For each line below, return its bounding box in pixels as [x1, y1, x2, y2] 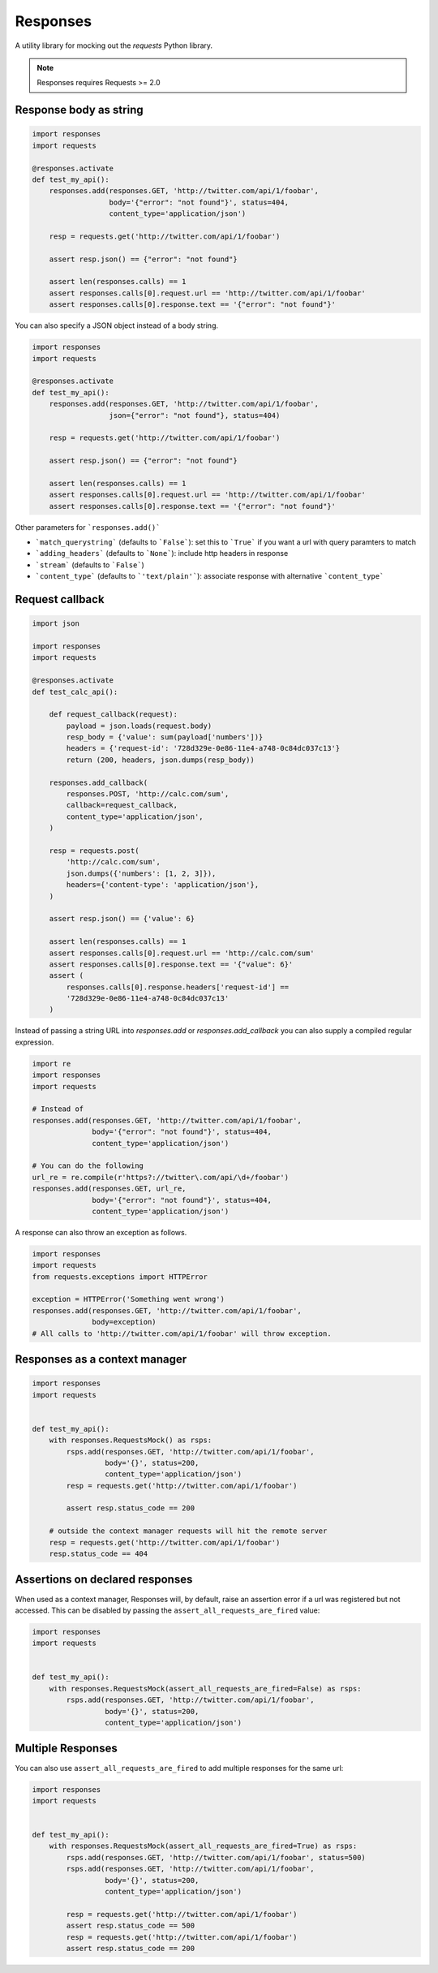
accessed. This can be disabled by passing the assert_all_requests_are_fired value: [15, 1605, 320, 1615]
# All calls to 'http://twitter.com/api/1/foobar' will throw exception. [32, 1329, 332, 1338]
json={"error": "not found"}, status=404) [109, 411, 281, 420]
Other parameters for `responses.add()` [15, 522, 161, 532]
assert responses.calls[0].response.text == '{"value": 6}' [49, 959, 294, 969]
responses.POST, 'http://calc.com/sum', [66, 790, 230, 799]
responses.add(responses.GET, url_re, [32, 1184, 187, 1193]
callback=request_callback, [66, 800, 178, 810]
